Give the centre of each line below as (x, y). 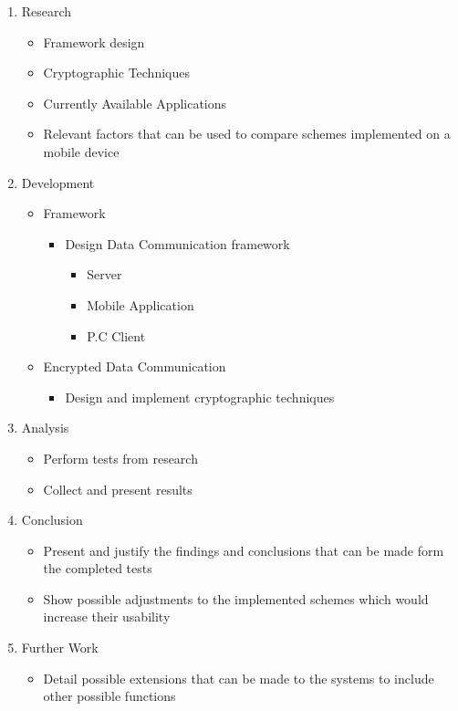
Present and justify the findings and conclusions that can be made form (244, 550)
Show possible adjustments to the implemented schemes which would (236, 598)
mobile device (81, 151)
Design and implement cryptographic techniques (200, 397)
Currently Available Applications (135, 103)
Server (104, 274)
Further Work (60, 648)
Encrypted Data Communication (135, 366)
